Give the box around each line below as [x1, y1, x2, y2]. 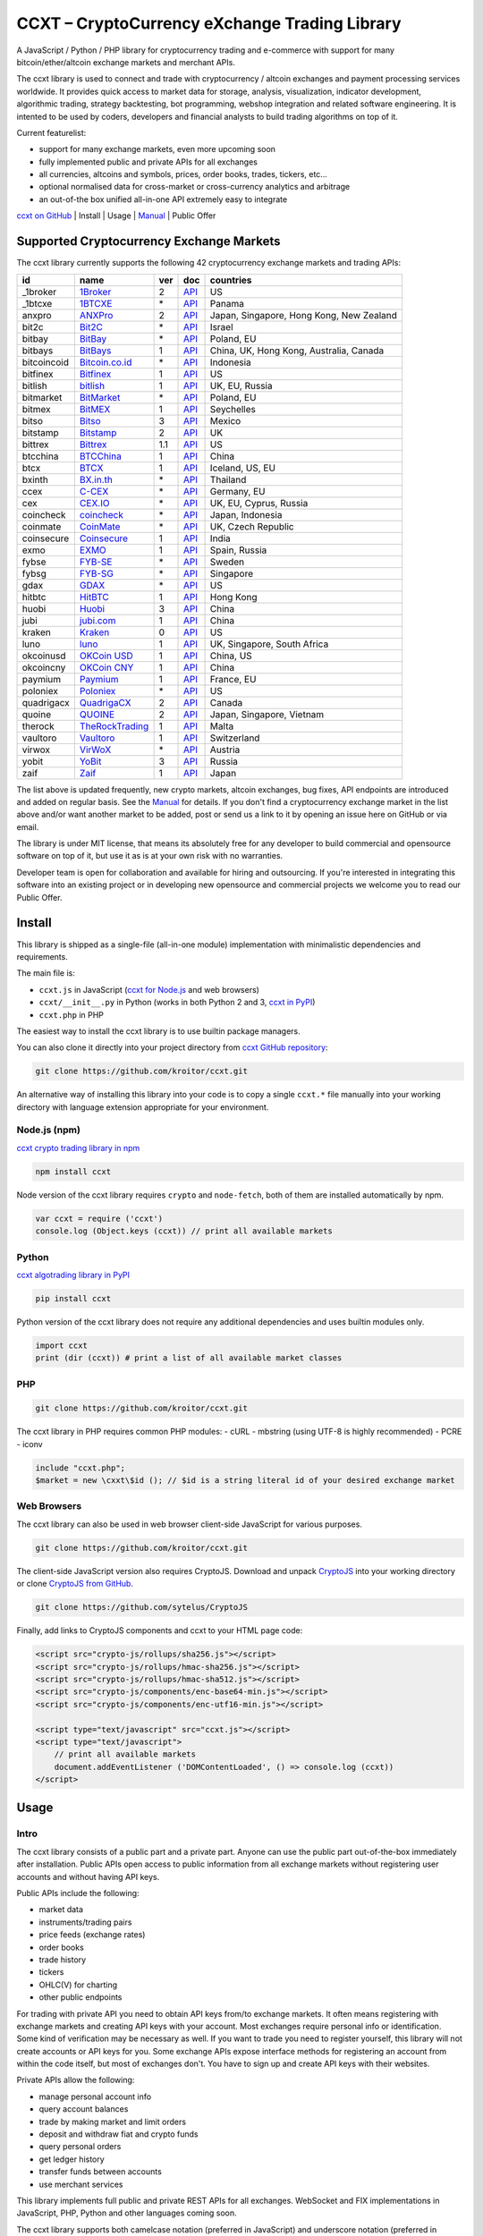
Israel [209, 320, 233, 333]
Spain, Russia [209, 544, 267, 556]
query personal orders [38, 2141, 122, 2152]
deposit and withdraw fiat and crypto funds [38, 2129, 199, 2139]
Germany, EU [209, 485, 266, 497]
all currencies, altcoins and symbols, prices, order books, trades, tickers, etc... [38, 169, 328, 180]
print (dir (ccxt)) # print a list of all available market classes [35, 1353, 343, 1363]
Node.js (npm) [16, 1123, 80, 1136]
